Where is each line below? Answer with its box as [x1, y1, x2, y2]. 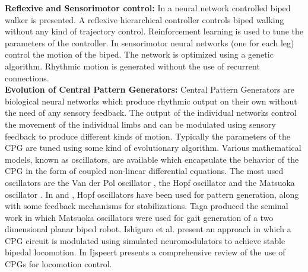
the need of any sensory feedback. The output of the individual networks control [5, 106, 297, 119]
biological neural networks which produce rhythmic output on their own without [5, 94, 297, 107]
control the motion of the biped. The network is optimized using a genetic [5, 48, 274, 61]
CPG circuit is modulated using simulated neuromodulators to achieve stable [5, 234, 285, 246]
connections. [5, 71, 49, 84]
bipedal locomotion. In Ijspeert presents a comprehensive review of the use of [5, 246, 285, 258]
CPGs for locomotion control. [5, 258, 112, 270]
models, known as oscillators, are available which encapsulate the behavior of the [5, 153, 299, 165]
